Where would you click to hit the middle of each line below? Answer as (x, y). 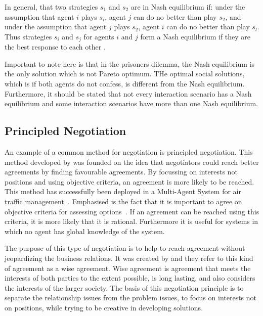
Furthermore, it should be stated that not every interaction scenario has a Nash (128, 93)
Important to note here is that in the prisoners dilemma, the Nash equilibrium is (130, 63)
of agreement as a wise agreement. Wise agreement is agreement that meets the (128, 268)
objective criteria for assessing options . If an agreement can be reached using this (132, 211)
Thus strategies (28, 36)
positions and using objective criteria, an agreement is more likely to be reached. (129, 181)
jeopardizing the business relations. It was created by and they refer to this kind (129, 258)
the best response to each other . (55, 47)
